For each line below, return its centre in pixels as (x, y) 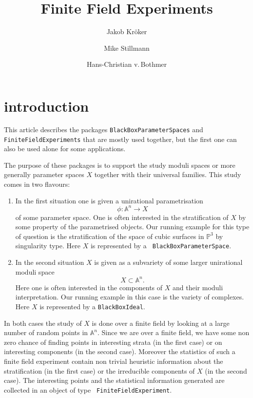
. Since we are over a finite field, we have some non (173, 332)
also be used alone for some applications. (65, 149)
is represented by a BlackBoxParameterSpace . (161, 246)
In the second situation (50, 262)
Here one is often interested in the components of (89, 287)
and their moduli (198, 287)
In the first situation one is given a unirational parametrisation (109, 200)
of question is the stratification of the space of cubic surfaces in (110, 236)
